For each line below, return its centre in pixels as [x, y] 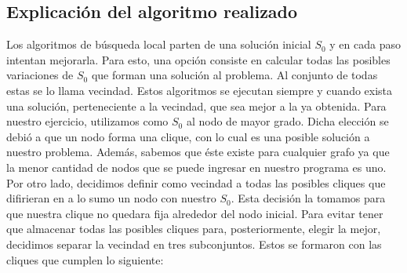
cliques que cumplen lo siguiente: [85, 259]
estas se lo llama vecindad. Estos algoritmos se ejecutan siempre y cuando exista [200, 90]
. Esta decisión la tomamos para [308, 198]
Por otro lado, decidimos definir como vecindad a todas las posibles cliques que [196, 182]
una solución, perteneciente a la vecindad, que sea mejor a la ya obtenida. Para [196, 106]
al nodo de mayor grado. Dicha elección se [287, 121]
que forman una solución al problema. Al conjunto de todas [234, 75]
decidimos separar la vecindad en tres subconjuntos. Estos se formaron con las [194, 244]
